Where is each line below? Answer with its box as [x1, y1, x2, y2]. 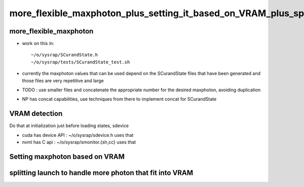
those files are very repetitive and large [22, 78, 104, 84]
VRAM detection [9, 109, 63, 118]
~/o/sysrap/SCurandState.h [31, 52, 98, 58]
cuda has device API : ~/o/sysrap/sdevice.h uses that [22, 132, 134, 138]
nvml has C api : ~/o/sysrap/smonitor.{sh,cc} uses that [22, 139, 136, 145]
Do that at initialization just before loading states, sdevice [9, 123, 129, 129]
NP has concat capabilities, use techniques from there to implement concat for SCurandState [22, 96, 217, 102]
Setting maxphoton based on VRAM [9, 152, 125, 161]
